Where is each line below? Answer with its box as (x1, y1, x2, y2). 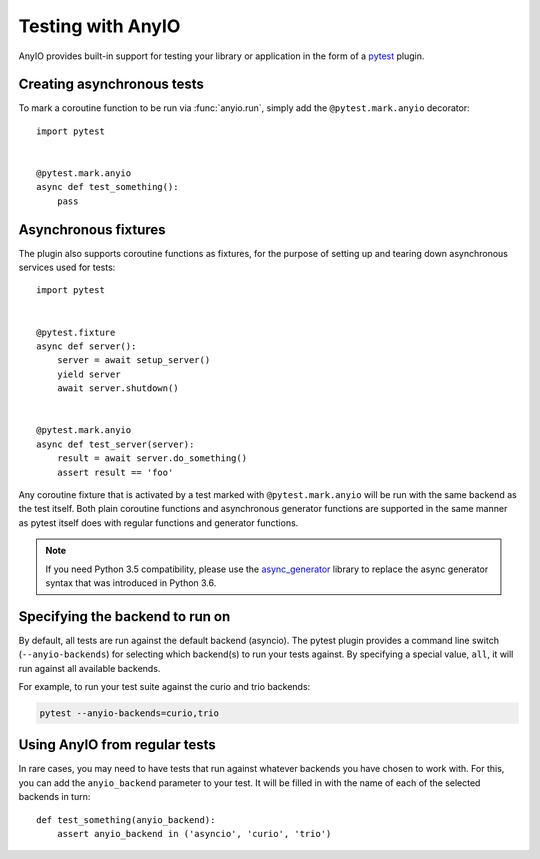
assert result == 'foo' (56, 466, 174, 478)
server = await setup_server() (56, 355, 211, 366)
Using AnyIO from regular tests (18, 736, 217, 754)
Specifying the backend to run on (18, 608, 231, 625)
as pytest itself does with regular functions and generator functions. (18, 516, 299, 529)
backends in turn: (18, 791, 91, 803)
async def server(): (36, 341, 137, 352)
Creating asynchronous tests (18, 76, 205, 93)
